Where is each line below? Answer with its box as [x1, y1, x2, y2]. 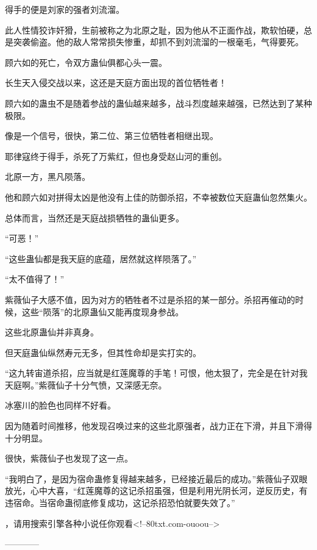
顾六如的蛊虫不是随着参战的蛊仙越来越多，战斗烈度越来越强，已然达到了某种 [5, 96, 312, 109]
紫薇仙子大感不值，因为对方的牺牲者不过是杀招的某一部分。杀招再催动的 [5, 293, 295, 305]
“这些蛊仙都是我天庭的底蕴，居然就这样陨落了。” [5, 252, 197, 265]
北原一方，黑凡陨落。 [5, 170, 90, 183]
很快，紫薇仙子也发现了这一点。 [5, 452, 133, 465]
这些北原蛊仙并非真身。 [5, 326, 99, 338]
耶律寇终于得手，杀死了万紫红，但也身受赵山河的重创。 [5, 149, 227, 162]
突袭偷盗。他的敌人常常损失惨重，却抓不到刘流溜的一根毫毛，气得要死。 [13, 35, 304, 48]
